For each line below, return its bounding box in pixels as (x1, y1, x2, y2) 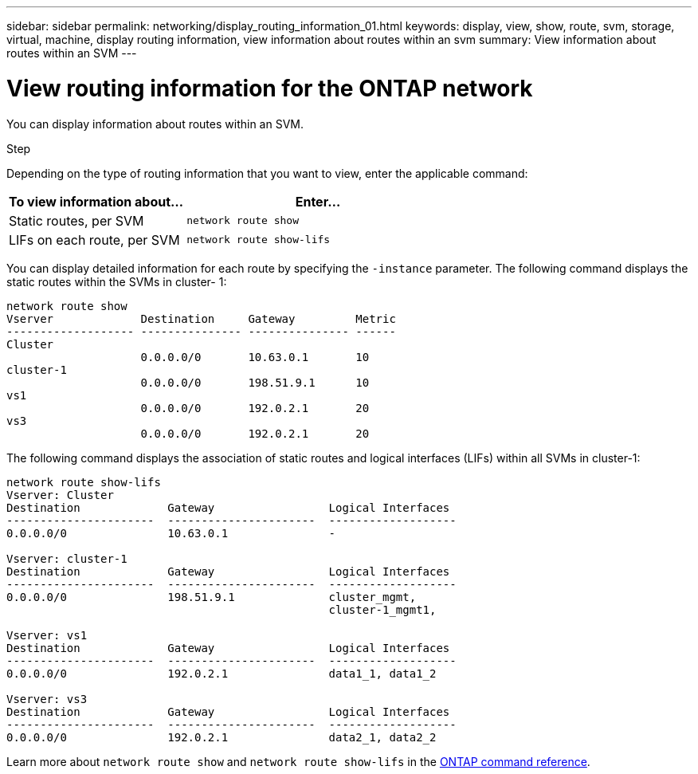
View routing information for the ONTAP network (6, 74, 533, 102)
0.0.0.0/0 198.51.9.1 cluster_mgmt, (6, 590, 417, 603)
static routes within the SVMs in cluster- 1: (6, 274, 227, 289)
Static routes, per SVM (9, 212, 144, 229)
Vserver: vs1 (6, 628, 88, 642)
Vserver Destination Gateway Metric (6, 312, 396, 325)
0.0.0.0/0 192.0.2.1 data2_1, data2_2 (6, 730, 437, 744)
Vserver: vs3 (6, 692, 88, 705)
